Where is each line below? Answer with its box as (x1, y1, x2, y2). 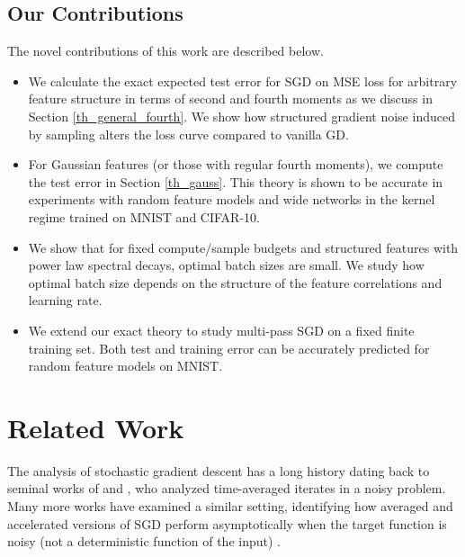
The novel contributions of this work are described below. (7, 41, 324, 60)
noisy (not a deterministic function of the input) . (7, 532, 281, 551)
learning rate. (28, 291, 103, 310)
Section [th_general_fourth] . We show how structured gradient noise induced (28, 106, 455, 125)
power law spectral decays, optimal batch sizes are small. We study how (28, 256, 425, 274)
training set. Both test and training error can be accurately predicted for (28, 338, 430, 357)
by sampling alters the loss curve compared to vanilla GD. (28, 124, 349, 143)
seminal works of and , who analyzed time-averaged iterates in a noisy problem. (7, 479, 446, 498)
